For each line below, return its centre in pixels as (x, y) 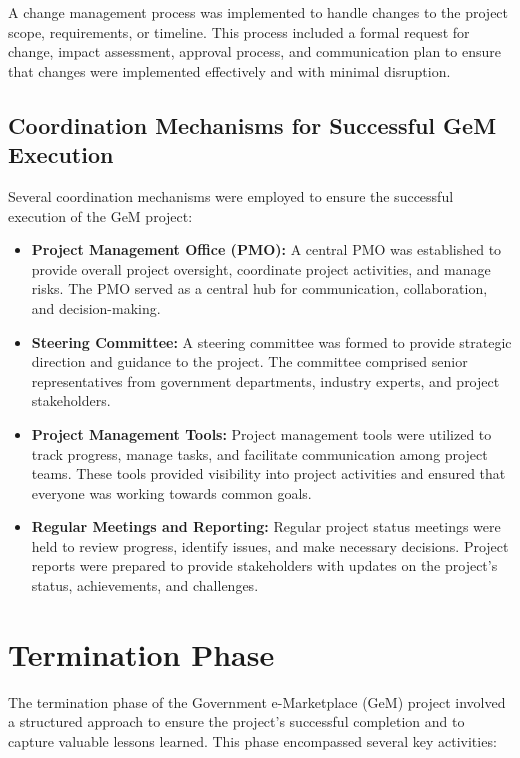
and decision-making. (96, 307)
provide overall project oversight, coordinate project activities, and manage (261, 268)
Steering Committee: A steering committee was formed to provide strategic (271, 341)
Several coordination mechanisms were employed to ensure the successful (231, 195)
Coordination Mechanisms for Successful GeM (252, 124)
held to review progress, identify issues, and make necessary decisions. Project (270, 545)
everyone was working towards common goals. (171, 492)
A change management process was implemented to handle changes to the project (258, 12)
